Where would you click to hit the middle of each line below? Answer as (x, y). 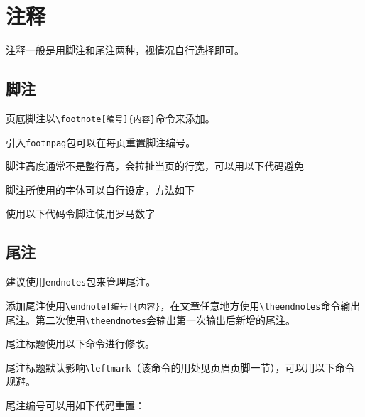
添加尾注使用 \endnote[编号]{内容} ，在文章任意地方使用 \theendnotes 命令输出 (183, 305)
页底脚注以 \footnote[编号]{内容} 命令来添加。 (110, 118)
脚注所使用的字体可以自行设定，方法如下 (100, 189)
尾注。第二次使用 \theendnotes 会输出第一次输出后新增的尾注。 (151, 319)
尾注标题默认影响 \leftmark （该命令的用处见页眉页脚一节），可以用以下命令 (180, 367)
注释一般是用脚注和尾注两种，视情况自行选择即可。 (125, 50)
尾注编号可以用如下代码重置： (75, 405)
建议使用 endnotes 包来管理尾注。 (81, 282)
